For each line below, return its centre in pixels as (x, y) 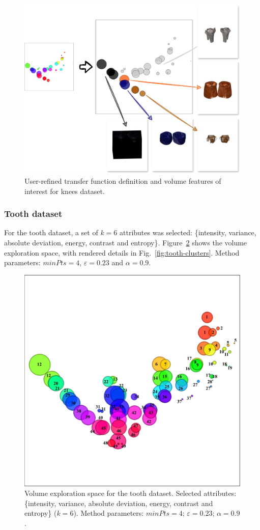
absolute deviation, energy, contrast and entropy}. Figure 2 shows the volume (126, 242)
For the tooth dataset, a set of (51, 232)
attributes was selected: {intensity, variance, (188, 232)
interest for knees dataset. (65, 191)
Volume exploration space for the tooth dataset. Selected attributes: (131, 493)
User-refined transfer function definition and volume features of (123, 180)
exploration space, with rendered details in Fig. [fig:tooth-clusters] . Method (122, 252)
